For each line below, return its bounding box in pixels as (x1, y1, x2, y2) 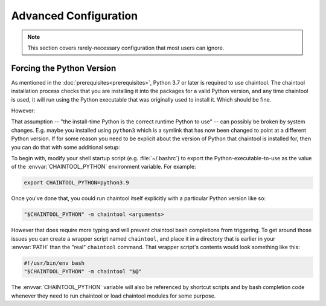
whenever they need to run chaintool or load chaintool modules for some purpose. (11, 292, 216, 299)
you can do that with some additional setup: (11, 143, 120, 151)
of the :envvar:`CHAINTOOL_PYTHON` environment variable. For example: (11, 163, 196, 171)
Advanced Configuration (11, 9, 138, 22)
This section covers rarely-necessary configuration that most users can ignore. (27, 44, 225, 51)
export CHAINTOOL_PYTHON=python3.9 (24, 179, 129, 186)
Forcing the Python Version (11, 63, 117, 73)
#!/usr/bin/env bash (24, 260, 85, 267)
